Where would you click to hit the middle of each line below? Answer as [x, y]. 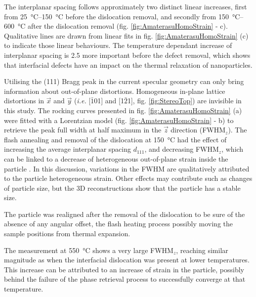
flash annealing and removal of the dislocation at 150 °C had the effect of [115, 139]
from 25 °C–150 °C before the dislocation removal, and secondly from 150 [116, 16]
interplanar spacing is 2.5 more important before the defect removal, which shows [127, 55]
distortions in [24, 101]
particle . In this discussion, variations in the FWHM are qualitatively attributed [127, 168]
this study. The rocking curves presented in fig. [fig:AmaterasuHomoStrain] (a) [123, 110]
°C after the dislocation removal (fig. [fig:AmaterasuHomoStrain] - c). [123, 26]
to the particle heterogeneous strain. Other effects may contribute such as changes [128, 178]
